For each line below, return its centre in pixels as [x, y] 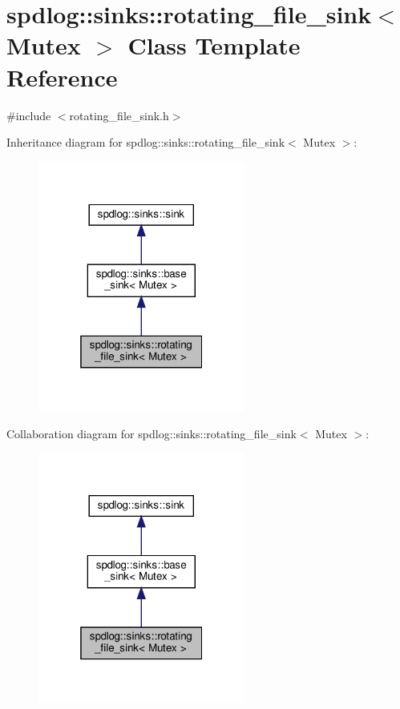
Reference [62, 77]
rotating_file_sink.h [119, 115]
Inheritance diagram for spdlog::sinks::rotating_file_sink [146, 142]
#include [29, 115]
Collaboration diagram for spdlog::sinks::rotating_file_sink [152, 433]
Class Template [214, 45]
